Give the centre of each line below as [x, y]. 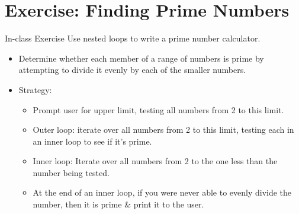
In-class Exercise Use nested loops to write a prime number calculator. [133, 38]
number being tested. [71, 172]
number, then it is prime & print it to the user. [118, 204]
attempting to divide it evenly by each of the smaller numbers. [132, 70]
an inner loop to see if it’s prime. [92, 141]
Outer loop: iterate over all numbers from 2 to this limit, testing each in [163, 130]
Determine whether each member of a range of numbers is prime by [141, 58]
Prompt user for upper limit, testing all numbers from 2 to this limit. [158, 109]
